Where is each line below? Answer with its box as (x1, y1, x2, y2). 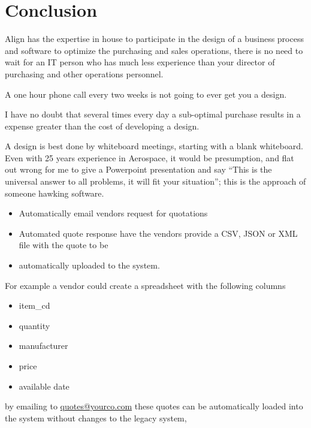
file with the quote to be (19, 239, 108, 251)
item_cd (19, 299, 50, 312)
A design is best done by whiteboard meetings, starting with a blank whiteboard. (5, 140, 303, 152)
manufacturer (19, 339, 68, 352)
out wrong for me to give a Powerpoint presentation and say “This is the (5, 163, 272, 176)
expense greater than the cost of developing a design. (5, 119, 200, 132)
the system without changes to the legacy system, (5, 411, 187, 424)
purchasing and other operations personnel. (5, 67, 164, 80)
